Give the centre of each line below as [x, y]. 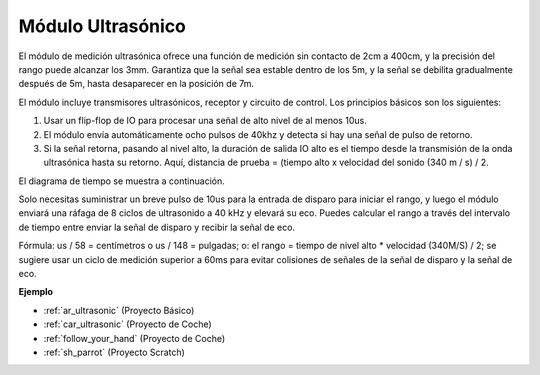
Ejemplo [36, 292]
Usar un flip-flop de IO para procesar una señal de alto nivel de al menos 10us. [205, 121]
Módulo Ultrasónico [102, 26]
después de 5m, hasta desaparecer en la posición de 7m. [136, 84]
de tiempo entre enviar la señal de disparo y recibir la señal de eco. [156, 227]
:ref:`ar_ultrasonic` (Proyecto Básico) [119, 310]
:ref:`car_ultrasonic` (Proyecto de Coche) [127, 324]
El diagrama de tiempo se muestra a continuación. [121, 181]
